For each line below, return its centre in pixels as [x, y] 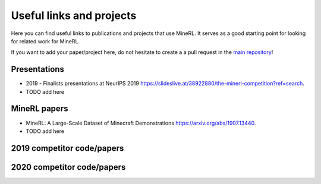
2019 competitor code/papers [67, 148]
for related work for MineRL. [45, 41]
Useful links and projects [74, 15]
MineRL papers [40, 109]
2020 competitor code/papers [68, 167]
